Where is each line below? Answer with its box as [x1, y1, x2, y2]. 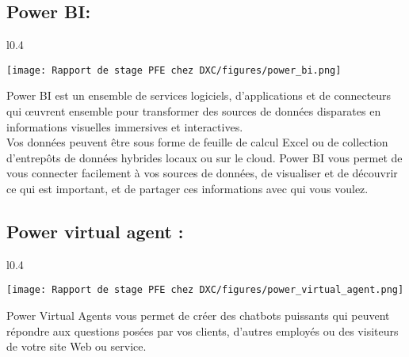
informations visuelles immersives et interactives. [6, 118, 243, 135]
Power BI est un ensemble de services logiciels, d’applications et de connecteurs [6, 87, 392, 104]
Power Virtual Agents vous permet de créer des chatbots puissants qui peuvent [6, 307, 390, 324]
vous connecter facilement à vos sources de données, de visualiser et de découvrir [6, 165, 398, 181]
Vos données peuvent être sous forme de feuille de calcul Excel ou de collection [6, 134, 388, 150]
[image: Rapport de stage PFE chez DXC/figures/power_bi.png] [6, 64, 342, 76]
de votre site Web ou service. [6, 338, 147, 355]
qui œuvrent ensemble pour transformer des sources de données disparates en [6, 103, 381, 120]
